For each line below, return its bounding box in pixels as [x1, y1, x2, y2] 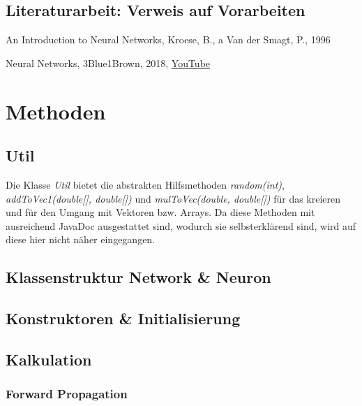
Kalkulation [6, 348, 92, 370]
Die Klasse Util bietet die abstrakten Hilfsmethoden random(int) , [6, 177, 285, 191]
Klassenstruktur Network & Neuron [6, 266, 271, 288]
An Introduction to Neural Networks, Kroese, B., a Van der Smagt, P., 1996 [6, 32, 331, 47]
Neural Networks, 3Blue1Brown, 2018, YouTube [6, 55, 211, 70]
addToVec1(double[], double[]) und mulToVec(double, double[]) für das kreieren [6, 191, 341, 205]
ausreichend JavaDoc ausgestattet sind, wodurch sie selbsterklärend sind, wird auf [6, 218, 356, 233]
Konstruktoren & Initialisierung [6, 307, 241, 329]
